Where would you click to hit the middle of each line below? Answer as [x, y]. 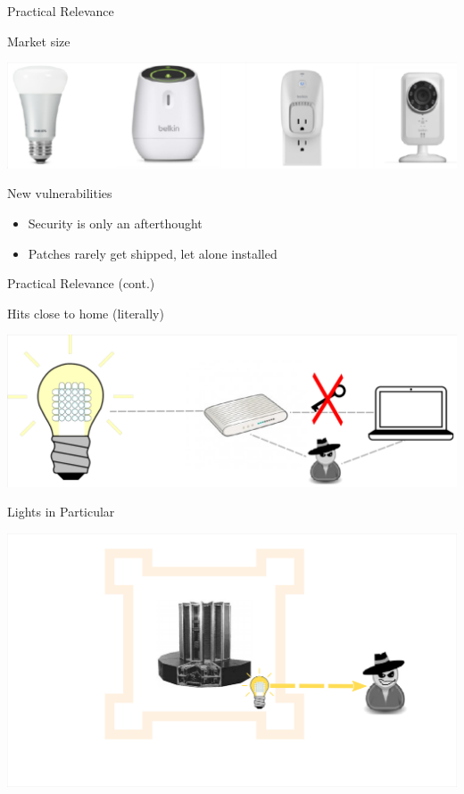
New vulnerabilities [60, 193]
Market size [39, 41]
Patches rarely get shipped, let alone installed [153, 253]
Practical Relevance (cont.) [81, 283]
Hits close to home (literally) [86, 313]
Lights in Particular [61, 512]
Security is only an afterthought [115, 223]
